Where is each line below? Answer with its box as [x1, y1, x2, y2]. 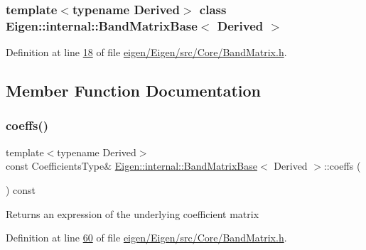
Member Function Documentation [6, 80, 262, 102]
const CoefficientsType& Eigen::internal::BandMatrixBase [6, 158, 258, 173]
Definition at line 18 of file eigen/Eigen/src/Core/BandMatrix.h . [6, 45, 287, 60]
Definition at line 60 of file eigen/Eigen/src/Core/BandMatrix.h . [6, 230, 287, 245]
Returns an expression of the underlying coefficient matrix [6, 206, 259, 221]
